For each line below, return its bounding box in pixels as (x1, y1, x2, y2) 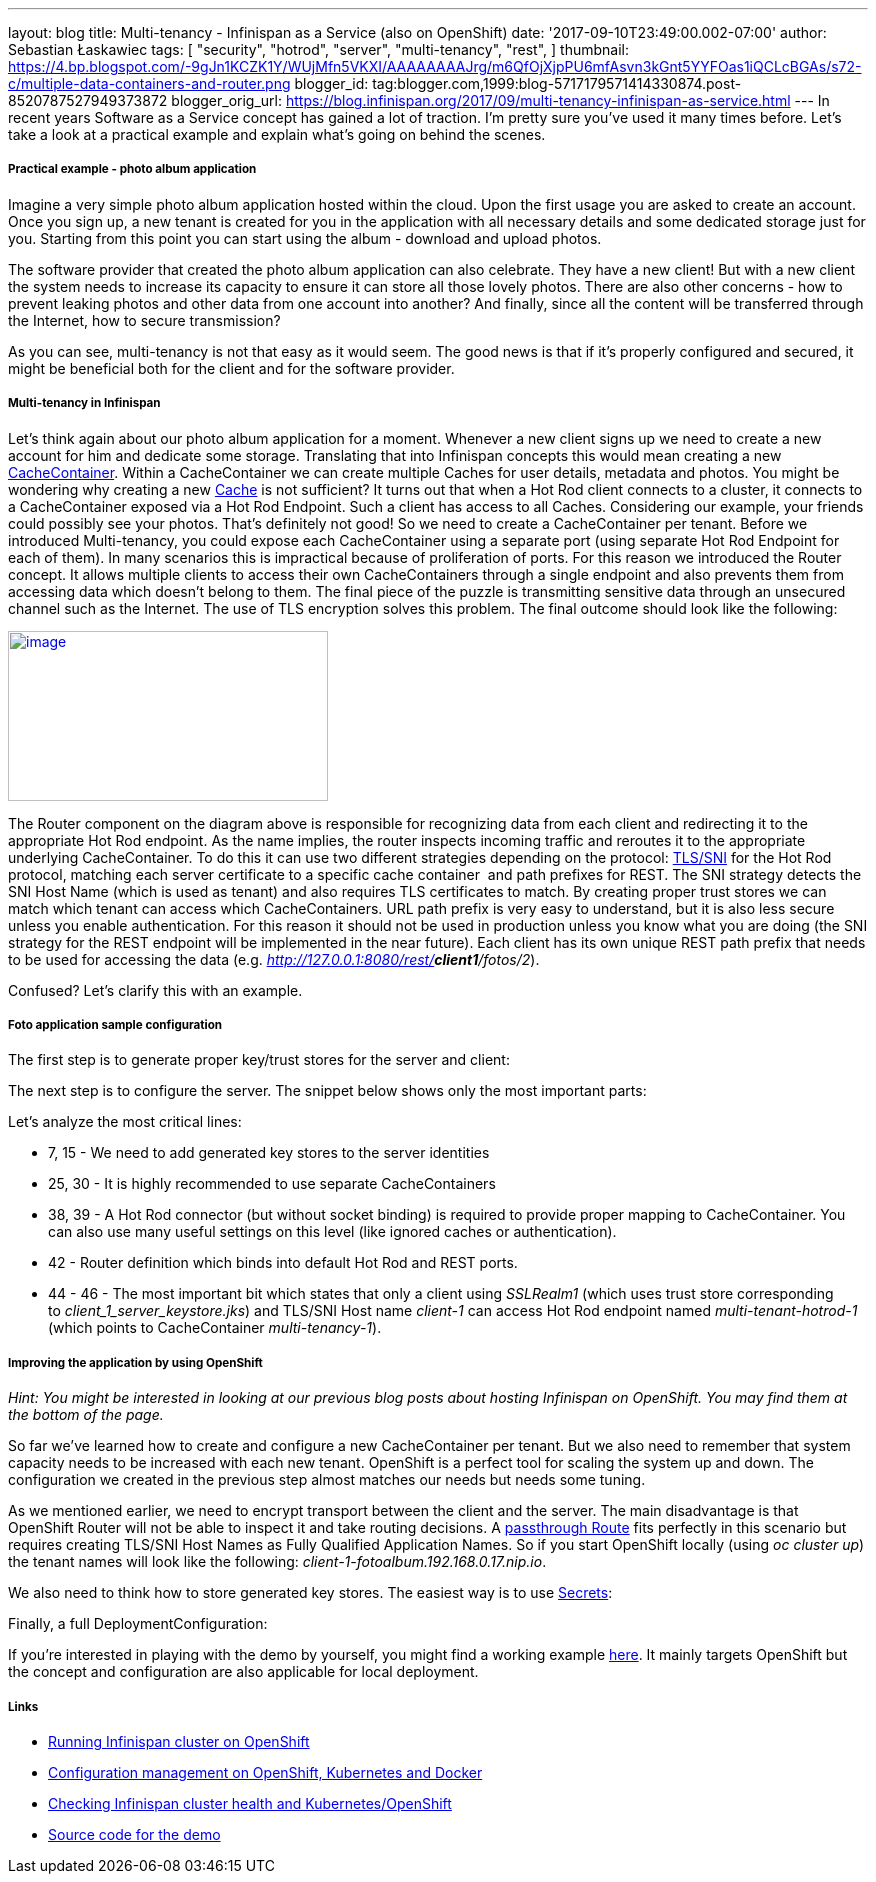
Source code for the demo (48, 1825, 221, 1843)
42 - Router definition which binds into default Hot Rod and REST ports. (48, 1254, 518, 1272)
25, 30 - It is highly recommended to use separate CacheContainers (48, 1175, 496, 1193)
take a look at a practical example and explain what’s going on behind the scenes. (8, 126, 546, 143)
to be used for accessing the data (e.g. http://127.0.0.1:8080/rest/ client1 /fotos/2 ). (8, 950, 540, 968)
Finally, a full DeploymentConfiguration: (8, 1615, 268, 1633)
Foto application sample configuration (8, 1017, 223, 1032)
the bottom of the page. (8, 1406, 164, 1424)
